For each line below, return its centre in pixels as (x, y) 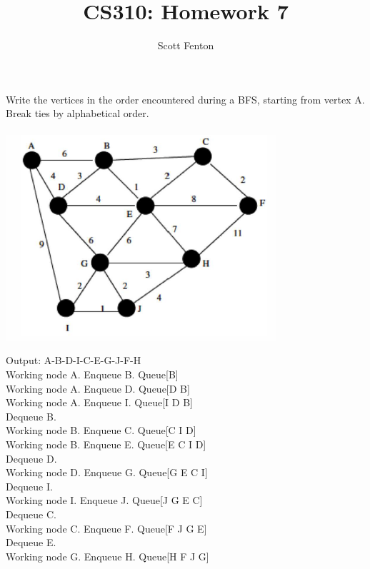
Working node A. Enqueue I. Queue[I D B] (99, 402)
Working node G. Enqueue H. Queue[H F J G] (107, 556)
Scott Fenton (186, 45)
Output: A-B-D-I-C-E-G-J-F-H (74, 360)
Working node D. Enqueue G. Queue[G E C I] (107, 472)
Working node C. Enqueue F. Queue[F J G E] (106, 528)
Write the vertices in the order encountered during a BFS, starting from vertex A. (185, 99)
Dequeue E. (31, 542)
